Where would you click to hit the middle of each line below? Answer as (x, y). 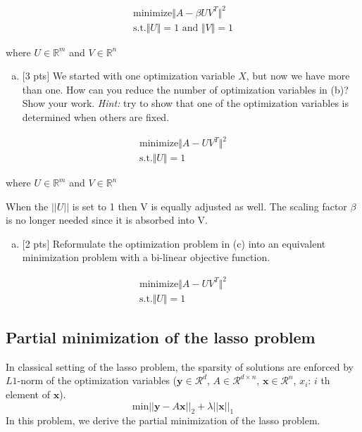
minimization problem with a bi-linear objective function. (146, 257)
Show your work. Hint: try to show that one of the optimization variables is (185, 103)
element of (28, 394)
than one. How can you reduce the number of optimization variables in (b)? (185, 89)
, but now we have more (298, 76)
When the (27, 206)
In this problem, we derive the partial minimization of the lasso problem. (163, 420)
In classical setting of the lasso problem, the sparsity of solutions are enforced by (180, 366)
